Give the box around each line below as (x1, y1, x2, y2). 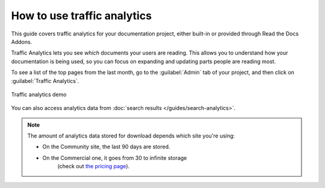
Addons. (11, 38, 32, 45)
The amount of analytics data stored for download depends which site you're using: (27, 132, 235, 139)
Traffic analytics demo (11, 91, 67, 98)
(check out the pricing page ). (57, 163, 130, 170)
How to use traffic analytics (11, 9, 152, 22)
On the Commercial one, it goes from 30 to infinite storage (42, 154, 187, 162)
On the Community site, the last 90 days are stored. (42, 143, 171, 150)
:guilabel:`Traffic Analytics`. (11, 77, 79, 84)
